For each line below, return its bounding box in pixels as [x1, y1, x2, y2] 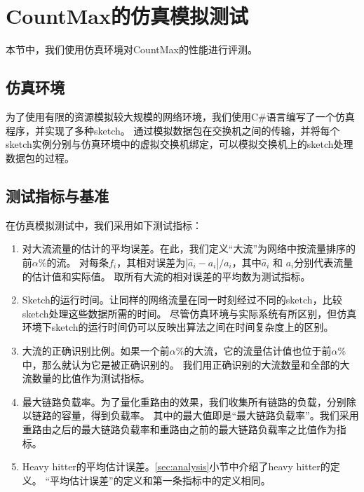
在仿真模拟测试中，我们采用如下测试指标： [6, 217, 202, 232]
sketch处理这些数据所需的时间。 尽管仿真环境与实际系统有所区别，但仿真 [22, 306, 357, 320]
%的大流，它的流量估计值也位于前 [175, 343, 332, 358]
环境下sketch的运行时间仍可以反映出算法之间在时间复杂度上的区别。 [22, 320, 334, 334]
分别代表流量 [294, 254, 353, 269]
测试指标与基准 [6, 184, 109, 206]
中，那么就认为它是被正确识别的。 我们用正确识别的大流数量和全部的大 [22, 357, 350, 371]
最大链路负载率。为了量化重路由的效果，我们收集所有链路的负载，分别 [22, 394, 346, 409]
